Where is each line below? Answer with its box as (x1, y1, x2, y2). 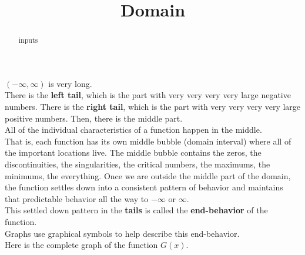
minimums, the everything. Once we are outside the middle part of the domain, (5, 169, 291, 182)
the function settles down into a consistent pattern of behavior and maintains (5, 181, 283, 193)
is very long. (48, 77, 92, 89)
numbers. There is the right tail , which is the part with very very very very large (5, 100, 301, 113)
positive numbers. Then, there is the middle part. (5, 112, 183, 124)
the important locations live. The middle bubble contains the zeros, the (5, 146, 262, 159)
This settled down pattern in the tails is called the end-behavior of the (5, 204, 268, 216)
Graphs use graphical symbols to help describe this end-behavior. (5, 227, 240, 239)
